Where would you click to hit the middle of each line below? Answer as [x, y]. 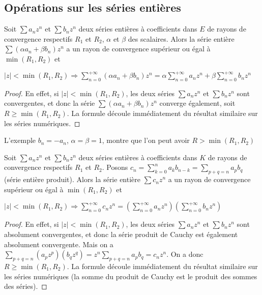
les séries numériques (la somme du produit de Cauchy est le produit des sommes [131, 276]
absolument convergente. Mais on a [59, 244]
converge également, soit [197, 103]
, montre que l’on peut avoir [146, 140]
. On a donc [185, 254]
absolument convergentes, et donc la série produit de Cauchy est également [121, 234]
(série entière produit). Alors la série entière [72, 179]
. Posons [115, 167]
